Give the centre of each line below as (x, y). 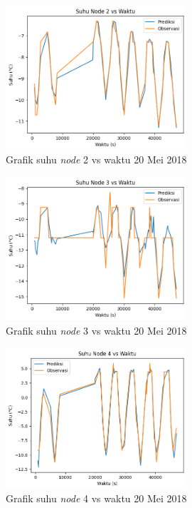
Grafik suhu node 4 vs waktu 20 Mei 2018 (96, 498)
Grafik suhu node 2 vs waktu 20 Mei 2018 (96, 159)
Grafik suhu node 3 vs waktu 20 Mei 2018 (96, 331)
